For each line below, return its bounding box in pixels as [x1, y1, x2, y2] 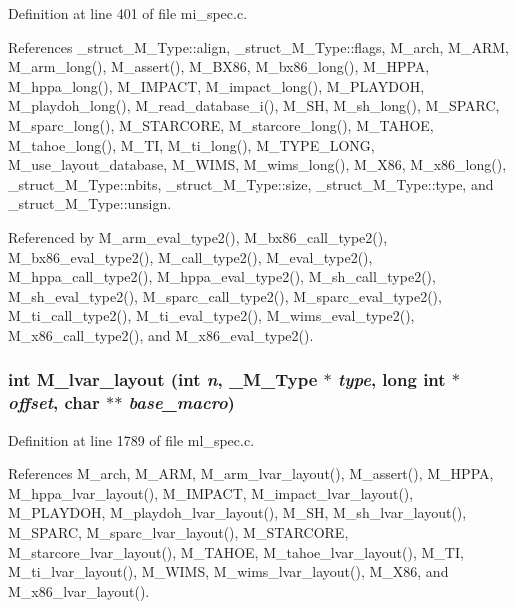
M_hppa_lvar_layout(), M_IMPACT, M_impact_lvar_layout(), [8, 482, 414, 503]
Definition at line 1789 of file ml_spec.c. [8, 429, 255, 450]
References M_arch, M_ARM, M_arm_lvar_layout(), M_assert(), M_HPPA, [8, 463, 494, 484]
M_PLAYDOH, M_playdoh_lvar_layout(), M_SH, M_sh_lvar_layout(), [8, 502, 467, 523]
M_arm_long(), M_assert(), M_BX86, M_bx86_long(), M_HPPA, [8, 56, 430, 77]
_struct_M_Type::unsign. [8, 193, 172, 214]
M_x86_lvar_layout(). [8, 580, 150, 601]
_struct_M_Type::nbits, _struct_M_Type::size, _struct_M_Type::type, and [8, 173, 494, 194]
